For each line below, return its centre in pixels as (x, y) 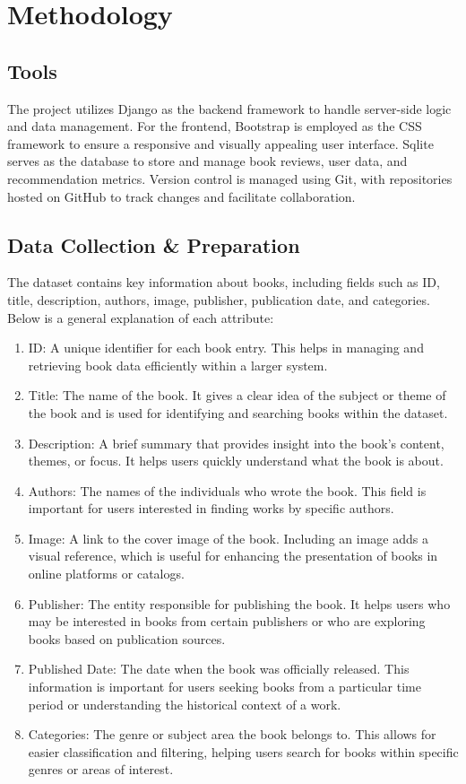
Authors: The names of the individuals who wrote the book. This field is (227, 490)
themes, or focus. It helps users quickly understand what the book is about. (236, 461)
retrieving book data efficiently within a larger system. (178, 365)
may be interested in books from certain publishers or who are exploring (227, 621)
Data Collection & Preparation (154, 244)
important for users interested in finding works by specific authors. (211, 508)
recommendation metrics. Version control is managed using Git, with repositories (230, 178)
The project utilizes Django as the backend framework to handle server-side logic (229, 108)
